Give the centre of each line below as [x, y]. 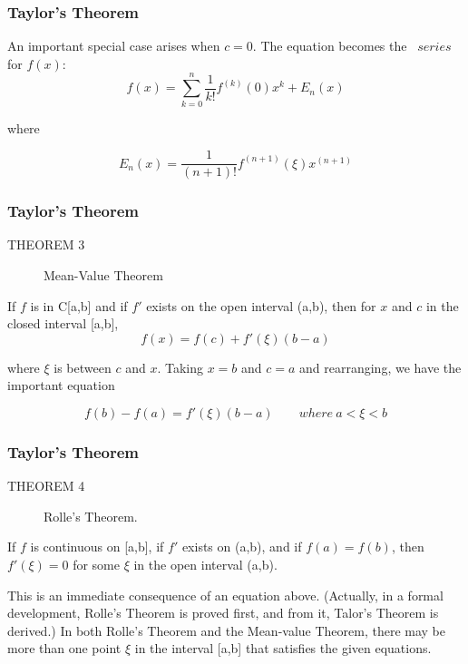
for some [96, 564]
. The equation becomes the [330, 46]
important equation [61, 385]
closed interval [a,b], [63, 323]
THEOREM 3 [46, 244]
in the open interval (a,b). [205, 564]
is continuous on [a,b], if [97, 547]
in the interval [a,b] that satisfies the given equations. [283, 648]
